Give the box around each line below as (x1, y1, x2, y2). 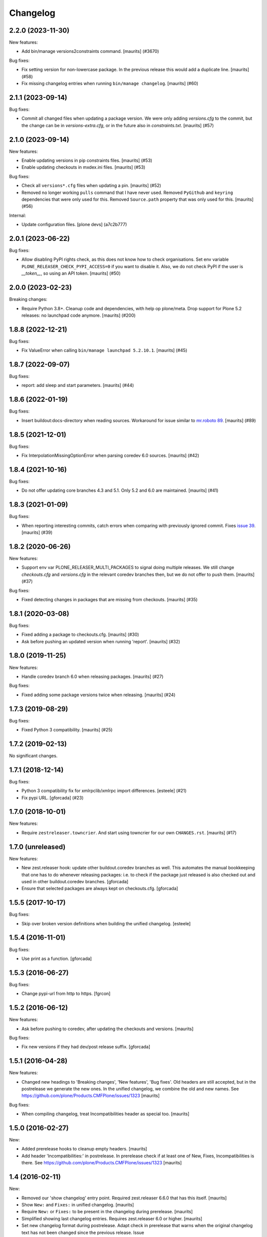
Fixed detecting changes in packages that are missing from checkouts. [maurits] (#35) (21, 596, 198, 602)
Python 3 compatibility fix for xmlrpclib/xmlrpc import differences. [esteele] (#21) (21, 788, 187, 794)
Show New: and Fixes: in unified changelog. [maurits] (21, 1201, 134, 1207)
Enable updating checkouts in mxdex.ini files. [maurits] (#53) (21, 164, 145, 170)
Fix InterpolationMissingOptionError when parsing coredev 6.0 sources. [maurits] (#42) (21, 453, 200, 459)
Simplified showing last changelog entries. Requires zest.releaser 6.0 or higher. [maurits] (21, 1215, 203, 1222)
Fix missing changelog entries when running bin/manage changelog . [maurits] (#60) (21, 81, 199, 87)
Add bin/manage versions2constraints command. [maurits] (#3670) (21, 48, 159, 54)
